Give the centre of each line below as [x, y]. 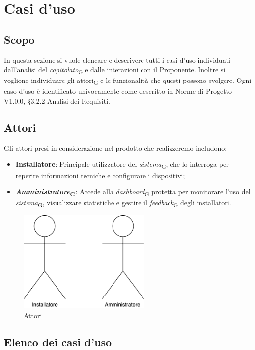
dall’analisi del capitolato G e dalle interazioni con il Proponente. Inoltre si [115, 70]
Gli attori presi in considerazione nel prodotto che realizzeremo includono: [115, 148]
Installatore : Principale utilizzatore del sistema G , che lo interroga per [122, 165]
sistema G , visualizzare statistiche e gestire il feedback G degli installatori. [123, 203]
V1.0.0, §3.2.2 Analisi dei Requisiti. [57, 101]
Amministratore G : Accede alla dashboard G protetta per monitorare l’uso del [133, 192]
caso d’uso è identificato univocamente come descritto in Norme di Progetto [118, 91]
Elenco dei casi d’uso [58, 341]
